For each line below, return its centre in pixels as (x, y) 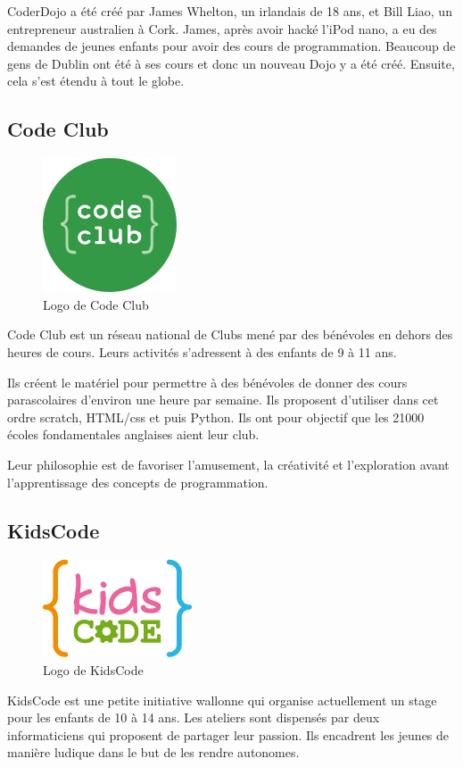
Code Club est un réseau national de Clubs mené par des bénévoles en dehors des (230, 334)
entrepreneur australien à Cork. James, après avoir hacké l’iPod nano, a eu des (222, 28)
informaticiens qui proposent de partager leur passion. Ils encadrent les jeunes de (228, 734)
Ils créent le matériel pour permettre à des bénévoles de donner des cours (207, 382)
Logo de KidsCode (93, 669)
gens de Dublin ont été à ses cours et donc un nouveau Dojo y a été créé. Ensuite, (231, 63)
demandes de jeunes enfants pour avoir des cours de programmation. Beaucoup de (231, 46)
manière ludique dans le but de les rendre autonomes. (153, 752)
